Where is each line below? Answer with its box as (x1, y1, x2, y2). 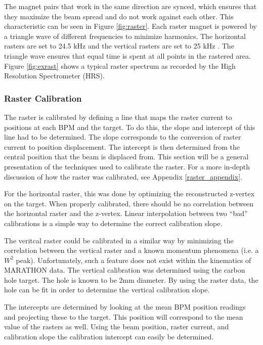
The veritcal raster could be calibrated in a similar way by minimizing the (4, 235, 234, 245)
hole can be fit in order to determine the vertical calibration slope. (4, 284, 210, 295)
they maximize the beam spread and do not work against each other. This (4, 11, 234, 21)
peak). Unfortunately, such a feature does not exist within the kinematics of (16, 254, 251, 265)
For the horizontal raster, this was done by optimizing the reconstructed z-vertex (4, 188, 255, 199)
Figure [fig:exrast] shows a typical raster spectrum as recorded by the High (4, 60, 236, 71)
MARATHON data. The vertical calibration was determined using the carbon (4, 265, 245, 275)
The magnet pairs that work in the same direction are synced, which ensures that (4, 1, 257, 11)
